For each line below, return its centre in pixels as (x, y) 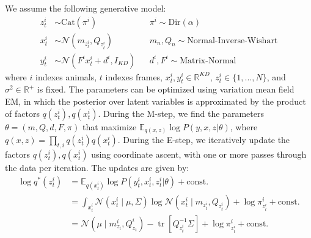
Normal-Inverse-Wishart (232, 40)
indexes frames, (134, 76)
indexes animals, (66, 76)
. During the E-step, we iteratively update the (204, 140)
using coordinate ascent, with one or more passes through (199, 154)
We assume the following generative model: (86, 8)
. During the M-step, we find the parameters (181, 113)
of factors (22, 113)
